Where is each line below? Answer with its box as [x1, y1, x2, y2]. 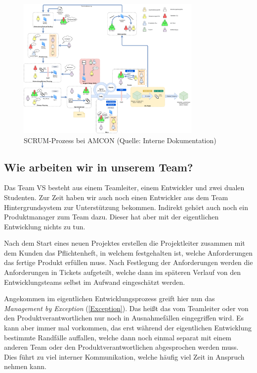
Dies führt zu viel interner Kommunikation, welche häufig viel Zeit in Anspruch [4, 351, 245, 362]
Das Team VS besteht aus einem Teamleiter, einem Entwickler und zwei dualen [4, 182, 245, 193]
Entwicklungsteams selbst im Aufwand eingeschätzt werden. [4, 276, 185, 287]
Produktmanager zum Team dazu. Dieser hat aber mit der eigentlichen [4, 212, 219, 222]
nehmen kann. [4, 361, 46, 372]
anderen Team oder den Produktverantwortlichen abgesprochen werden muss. [4, 342, 239, 352]
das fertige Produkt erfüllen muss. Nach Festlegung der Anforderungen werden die [4, 257, 253, 267]
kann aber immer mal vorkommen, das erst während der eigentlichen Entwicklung [4, 322, 252, 333]
